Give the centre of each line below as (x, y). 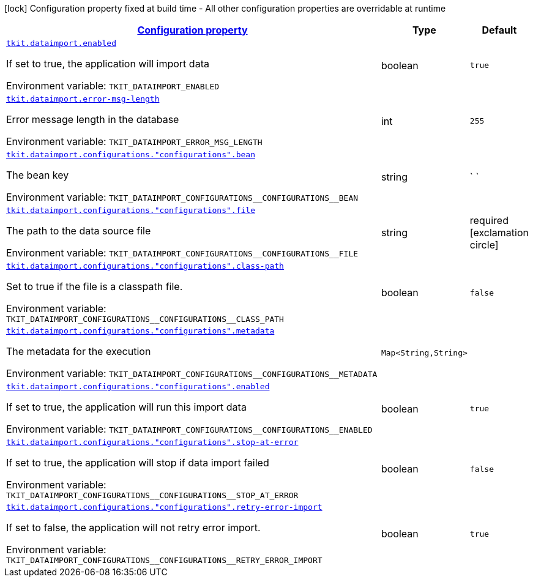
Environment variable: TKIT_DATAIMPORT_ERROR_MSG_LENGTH (134, 141)
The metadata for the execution (79, 351)
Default (499, 30)
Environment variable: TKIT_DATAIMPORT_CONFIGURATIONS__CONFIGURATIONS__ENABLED (189, 429)
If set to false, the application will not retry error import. (133, 528)
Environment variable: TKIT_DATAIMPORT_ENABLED (113, 86)
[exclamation (499, 232)
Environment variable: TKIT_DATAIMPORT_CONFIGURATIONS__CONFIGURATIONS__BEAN (182, 197)
